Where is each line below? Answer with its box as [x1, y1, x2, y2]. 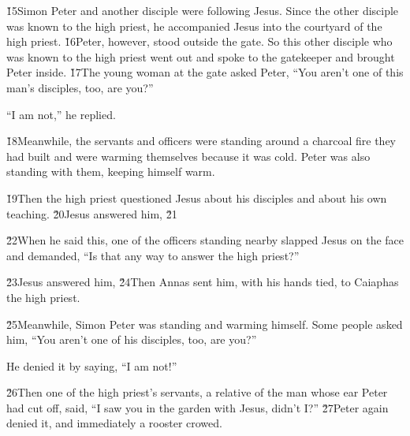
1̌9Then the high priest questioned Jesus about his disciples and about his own [6, 189, 387, 206]
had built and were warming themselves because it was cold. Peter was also [6, 147, 371, 164]
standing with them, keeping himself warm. [6, 163, 215, 180]
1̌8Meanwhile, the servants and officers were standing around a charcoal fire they [6, 132, 397, 149]
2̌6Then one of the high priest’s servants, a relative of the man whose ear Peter [6, 384, 388, 401]
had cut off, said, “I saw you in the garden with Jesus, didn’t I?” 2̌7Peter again [6, 399, 389, 416]
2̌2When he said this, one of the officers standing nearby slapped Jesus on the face [6, 232, 404, 248]
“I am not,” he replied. [6, 106, 116, 122]
